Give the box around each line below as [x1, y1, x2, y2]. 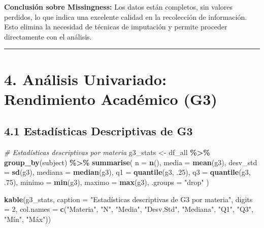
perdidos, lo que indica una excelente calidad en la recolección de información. [4, 11, 247, 22]
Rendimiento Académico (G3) [4, 88, 217, 109]
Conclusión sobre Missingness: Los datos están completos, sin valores [4, 2, 233, 12]
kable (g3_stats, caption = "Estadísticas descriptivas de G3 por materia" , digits [4, 194, 253, 204]
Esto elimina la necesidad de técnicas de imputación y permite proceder [4, 21, 227, 32]
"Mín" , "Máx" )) [4, 213, 51, 224]
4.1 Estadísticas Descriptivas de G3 [4, 123, 193, 139]
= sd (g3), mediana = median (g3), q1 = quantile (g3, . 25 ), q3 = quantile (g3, [4, 167, 251, 177]
